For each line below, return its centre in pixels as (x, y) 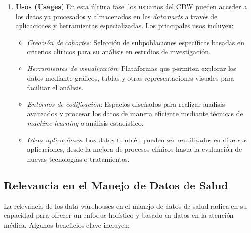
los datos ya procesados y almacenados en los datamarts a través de (116, 16)
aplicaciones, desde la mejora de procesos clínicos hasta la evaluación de (135, 149)
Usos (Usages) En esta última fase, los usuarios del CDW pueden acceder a (131, 6)
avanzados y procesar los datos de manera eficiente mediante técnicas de (135, 113)
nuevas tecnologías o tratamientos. (78, 158)
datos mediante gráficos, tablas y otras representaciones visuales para (131, 78)
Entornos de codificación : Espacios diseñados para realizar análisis (126, 104)
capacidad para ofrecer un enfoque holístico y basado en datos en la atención (119, 215)
